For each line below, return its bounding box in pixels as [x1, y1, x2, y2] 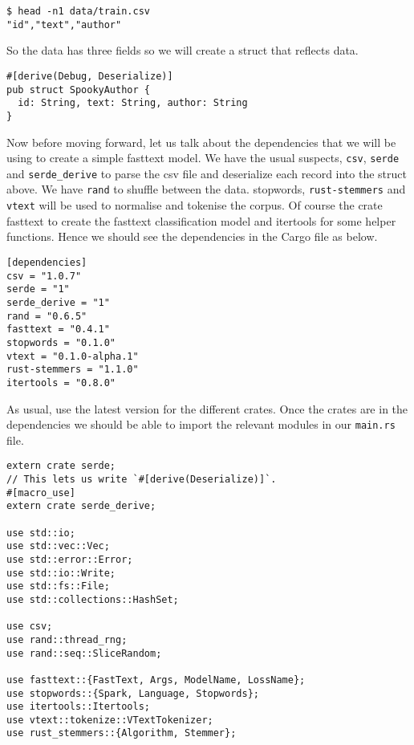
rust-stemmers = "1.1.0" [6, 364, 139, 376]
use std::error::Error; [6, 553, 133, 565]
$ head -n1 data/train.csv [6, 6, 150, 17]
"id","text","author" [6, 18, 122, 31]
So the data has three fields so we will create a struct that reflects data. [6, 42, 359, 59]
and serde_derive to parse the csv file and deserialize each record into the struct [6, 165, 407, 181]
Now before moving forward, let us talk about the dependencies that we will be [6, 133, 396, 150]
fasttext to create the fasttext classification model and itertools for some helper [6, 212, 396, 229]
